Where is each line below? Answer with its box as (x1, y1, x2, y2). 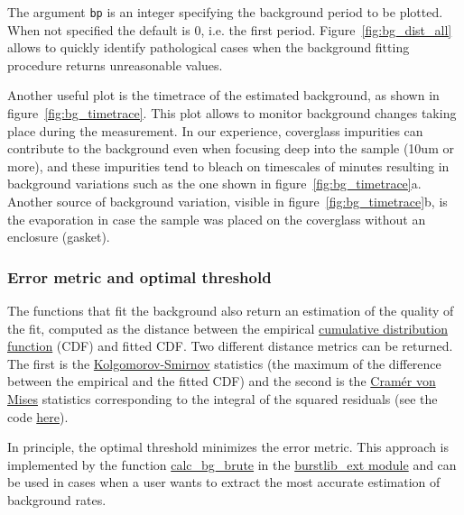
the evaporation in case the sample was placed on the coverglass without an (7, 209, 426, 228)
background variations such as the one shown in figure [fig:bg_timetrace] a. (7, 174, 422, 193)
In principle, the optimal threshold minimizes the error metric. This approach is (7, 437, 450, 456)
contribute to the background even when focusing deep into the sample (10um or (7, 139, 454, 158)
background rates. (7, 490, 107, 509)
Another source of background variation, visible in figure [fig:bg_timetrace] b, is (7, 192, 448, 210)
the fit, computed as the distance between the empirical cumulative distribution (7, 318, 448, 337)
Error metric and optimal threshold (7, 265, 272, 288)
